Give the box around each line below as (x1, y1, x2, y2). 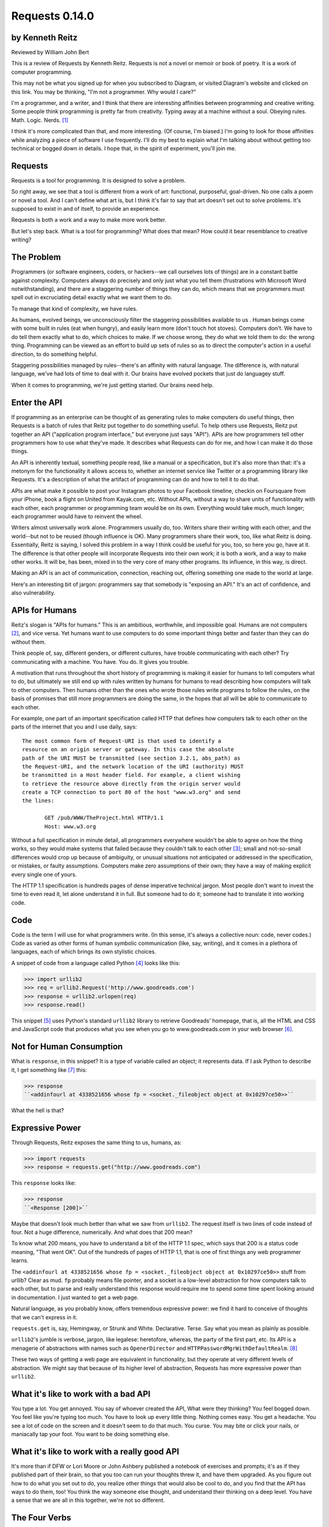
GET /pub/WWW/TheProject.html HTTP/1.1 (44, 814, 164, 822)
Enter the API (11, 397, 62, 407)
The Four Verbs (11, 1512, 71, 1523)
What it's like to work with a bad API (11, 1388, 150, 1399)
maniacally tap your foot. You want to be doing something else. (11, 1430, 170, 1438)
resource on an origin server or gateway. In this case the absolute (22, 746, 235, 753)
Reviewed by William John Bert (11, 49, 90, 56)
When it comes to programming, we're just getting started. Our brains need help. (11, 381, 214, 388)
